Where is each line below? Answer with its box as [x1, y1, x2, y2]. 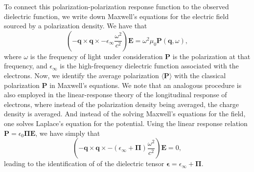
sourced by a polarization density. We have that [4, 21, 147, 31]
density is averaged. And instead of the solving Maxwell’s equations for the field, [4, 108, 246, 119]
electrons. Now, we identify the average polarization [4, 70, 159, 80]
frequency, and [4, 61, 47, 71]
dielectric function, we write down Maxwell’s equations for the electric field [4, 11, 229, 21]
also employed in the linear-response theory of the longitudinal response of [4, 89, 227, 100]
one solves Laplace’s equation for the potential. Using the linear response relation [4, 118, 248, 128]
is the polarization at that [172, 51, 251, 61]
